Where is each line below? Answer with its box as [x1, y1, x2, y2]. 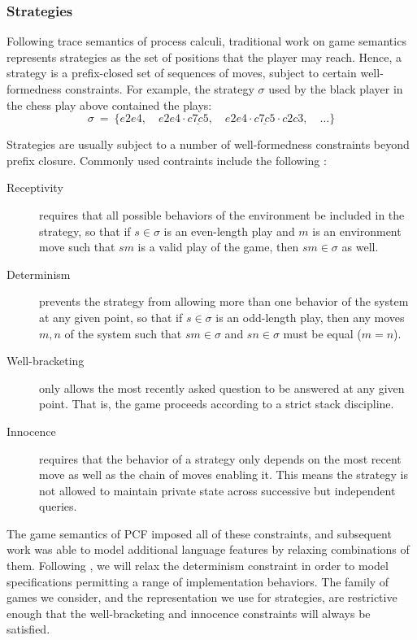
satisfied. [7, 620, 50, 638]
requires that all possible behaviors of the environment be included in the [39, 206, 405, 223]
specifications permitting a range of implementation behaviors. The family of [7, 573, 389, 590]
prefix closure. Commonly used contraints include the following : [7, 151, 327, 168]
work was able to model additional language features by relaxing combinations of [7, 541, 410, 558]
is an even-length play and [163, 222, 295, 239]
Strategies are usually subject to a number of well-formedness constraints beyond [7, 136, 410, 153]
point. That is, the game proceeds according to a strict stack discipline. [39, 395, 394, 412]
